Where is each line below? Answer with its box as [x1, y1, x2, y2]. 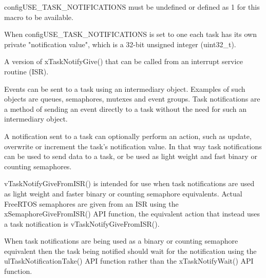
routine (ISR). [4, 66, 49, 76]
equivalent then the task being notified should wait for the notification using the [4, 245, 257, 256]
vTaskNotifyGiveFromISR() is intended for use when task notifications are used [4, 178, 255, 189]
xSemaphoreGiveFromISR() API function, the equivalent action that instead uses [4, 208, 260, 219]
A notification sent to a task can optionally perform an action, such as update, [4, 130, 252, 141]
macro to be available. [4, 11, 73, 22]
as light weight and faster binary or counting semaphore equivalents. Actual [4, 188, 242, 198]
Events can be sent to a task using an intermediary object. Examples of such [4, 83, 245, 94]
